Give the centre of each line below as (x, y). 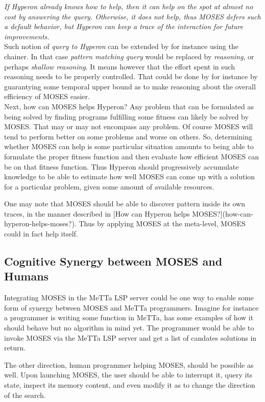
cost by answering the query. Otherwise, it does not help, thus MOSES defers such (132, 16)
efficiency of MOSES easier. (47, 96)
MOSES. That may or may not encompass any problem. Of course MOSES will (129, 126)
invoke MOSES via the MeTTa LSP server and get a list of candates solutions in (130, 337)
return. (15, 348)
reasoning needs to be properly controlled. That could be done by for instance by (131, 76)
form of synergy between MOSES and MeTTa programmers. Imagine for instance (131, 307)
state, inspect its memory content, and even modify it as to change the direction (130, 385)
